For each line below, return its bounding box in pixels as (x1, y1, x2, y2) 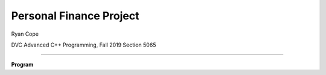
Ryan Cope (11, 30, 39, 37)
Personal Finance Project (11, 9, 139, 22)
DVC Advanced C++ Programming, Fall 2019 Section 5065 (11, 41, 156, 48)
